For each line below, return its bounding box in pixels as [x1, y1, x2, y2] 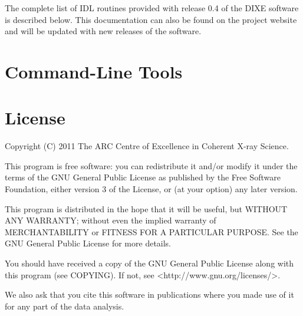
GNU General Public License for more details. [5, 237, 172, 249]
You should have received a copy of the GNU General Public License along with [5, 257, 294, 269]
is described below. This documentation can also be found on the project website [5, 13, 297, 25]
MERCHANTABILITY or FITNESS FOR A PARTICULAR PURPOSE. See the [5, 225, 298, 238]
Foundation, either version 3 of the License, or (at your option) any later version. [5, 183, 298, 195]
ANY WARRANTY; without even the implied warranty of [5, 214, 216, 226]
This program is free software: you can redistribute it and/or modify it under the [5, 159, 298, 172]
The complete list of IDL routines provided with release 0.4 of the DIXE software [5, 2, 299, 14]
